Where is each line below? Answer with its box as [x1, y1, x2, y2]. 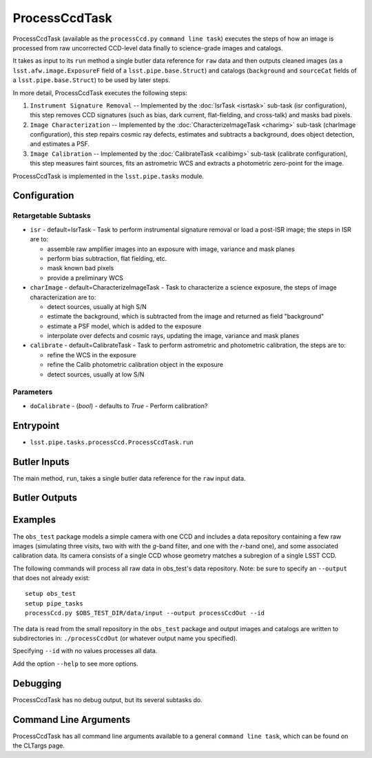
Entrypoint [12, 419, 60, 431]
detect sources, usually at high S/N [47, 302, 147, 310]
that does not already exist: [12, 574, 90, 582]
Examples [12, 514, 56, 526]
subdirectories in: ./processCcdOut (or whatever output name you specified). [12, 635, 238, 643]
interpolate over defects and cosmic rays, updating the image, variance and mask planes [47, 332, 300, 340]
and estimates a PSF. [30, 140, 90, 148]
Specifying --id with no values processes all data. [12, 647, 158, 655]
